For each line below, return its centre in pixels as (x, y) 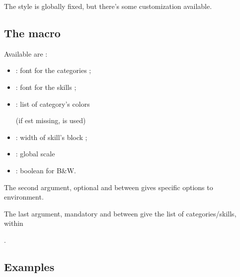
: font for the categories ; (53, 70)
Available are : (26, 53)
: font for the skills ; (46, 87)
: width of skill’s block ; (51, 137)
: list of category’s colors (53, 104)
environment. (24, 197)
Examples (29, 266)
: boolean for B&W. (46, 170)
